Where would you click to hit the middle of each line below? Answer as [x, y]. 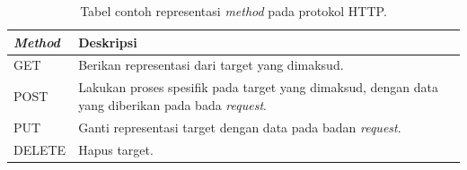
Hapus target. [116, 149]
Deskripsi [108, 42]
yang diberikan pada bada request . [172, 104]
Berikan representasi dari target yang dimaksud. [211, 65]
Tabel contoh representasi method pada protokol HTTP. [233, 11]
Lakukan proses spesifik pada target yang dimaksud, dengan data [259, 87]
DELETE [40, 149]
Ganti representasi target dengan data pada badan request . [240, 127]
